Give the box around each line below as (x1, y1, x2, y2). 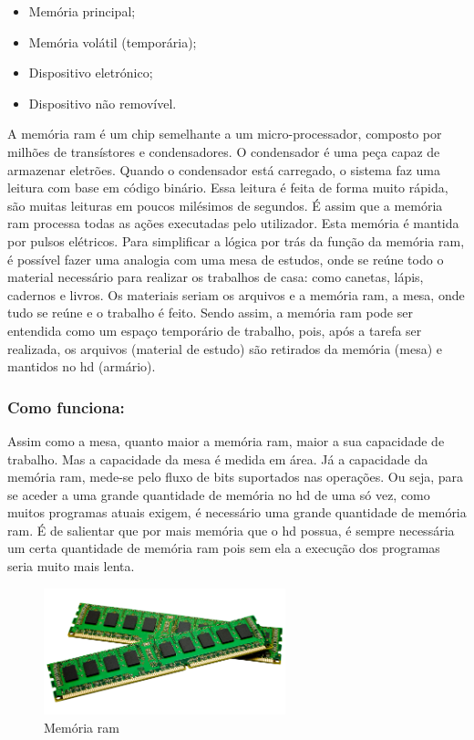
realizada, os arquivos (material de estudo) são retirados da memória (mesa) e (7, 339, 443, 358)
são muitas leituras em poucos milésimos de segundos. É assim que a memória (7, 195, 443, 214)
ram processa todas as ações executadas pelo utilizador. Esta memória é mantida (7, 214, 459, 233)
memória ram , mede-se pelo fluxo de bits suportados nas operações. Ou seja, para (7, 467, 464, 486)
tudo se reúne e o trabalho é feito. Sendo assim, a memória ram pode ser (7, 303, 413, 322)
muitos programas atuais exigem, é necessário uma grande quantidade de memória (7, 503, 467, 522)
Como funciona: (7, 395, 125, 418)
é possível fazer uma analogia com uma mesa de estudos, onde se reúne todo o (7, 249, 444, 268)
